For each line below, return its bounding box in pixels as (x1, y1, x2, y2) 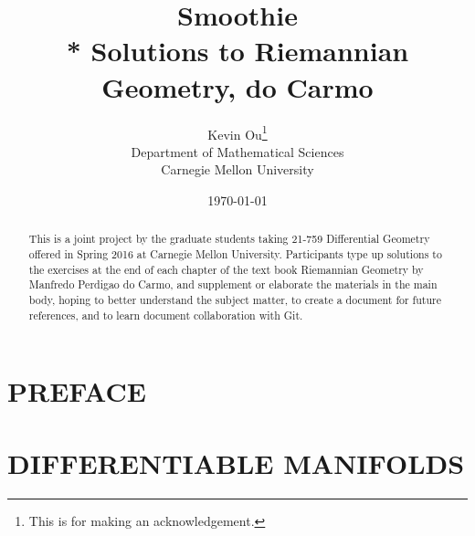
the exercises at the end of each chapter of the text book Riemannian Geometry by (28, 261, 424, 277)
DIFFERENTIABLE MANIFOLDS (7, 444, 465, 481)
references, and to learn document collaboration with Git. (28, 307, 303, 322)
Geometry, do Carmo (101, 68, 374, 105)
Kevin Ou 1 (207, 121, 268, 143)
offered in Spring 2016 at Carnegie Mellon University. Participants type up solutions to (28, 246, 442, 261)
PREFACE (7, 373, 146, 410)
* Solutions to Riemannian (66, 32, 409, 69)
